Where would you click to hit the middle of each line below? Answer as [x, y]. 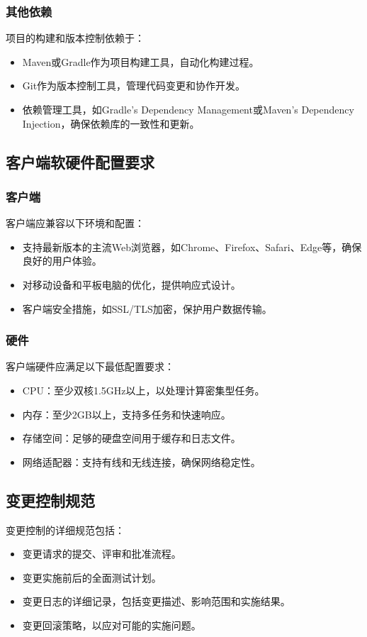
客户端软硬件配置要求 [80, 161]
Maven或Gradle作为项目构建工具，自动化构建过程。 [141, 61]
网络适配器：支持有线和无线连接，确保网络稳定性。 [141, 461]
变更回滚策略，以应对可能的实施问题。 [112, 625]
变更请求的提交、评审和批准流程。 [102, 554]
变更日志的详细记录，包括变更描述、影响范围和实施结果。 [156, 601]
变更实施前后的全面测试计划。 [92, 577]
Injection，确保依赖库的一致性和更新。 [111, 123]
